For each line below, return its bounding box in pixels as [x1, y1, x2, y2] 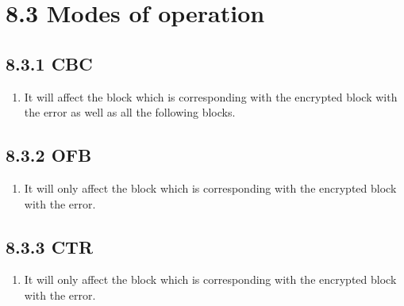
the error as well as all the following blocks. [24, 104, 236, 120]
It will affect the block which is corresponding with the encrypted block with [24, 88, 398, 105]
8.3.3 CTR [6, 234, 94, 258]
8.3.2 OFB [6, 143, 92, 167]
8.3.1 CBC [6, 51, 93, 75]
